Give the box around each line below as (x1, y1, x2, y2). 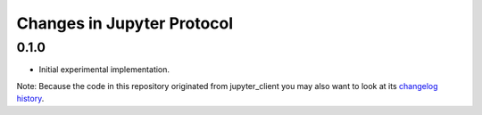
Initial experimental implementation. (38, 64, 170, 75)
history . (16, 94, 45, 104)
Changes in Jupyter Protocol (16, 13, 234, 33)
